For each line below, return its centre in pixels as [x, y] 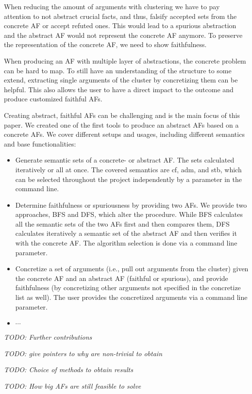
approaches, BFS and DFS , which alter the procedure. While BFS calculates [129, 214]
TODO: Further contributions [48, 337]
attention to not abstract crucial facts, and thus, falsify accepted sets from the [120, 16]
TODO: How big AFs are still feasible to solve [73, 386]
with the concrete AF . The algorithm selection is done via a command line [126, 243]
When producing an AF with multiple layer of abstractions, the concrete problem [125, 60]
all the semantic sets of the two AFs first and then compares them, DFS [122, 223]
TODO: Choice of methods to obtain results [68, 369]
